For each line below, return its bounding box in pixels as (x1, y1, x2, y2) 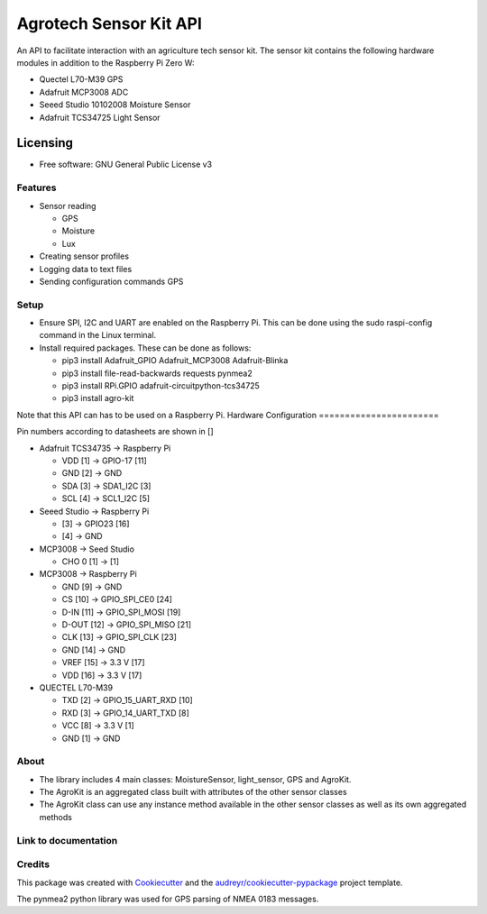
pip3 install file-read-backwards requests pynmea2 (61, 368, 253, 379)
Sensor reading (39, 200, 96, 211)
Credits (16, 858, 50, 871)
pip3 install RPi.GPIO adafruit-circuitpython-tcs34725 (61, 379, 261, 391)
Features (16, 181, 57, 194)
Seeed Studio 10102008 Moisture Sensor (39, 99, 191, 110)
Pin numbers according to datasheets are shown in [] (16, 426, 214, 437)
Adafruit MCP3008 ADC (39, 87, 129, 97)
